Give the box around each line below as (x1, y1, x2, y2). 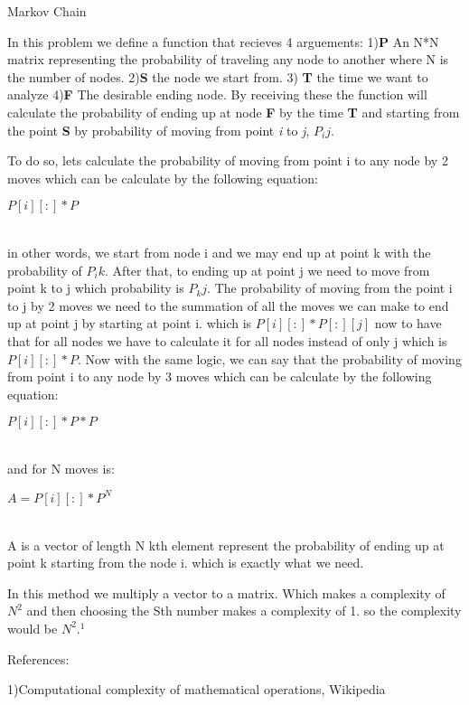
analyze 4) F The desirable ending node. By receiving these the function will (7, 85, 427, 104)
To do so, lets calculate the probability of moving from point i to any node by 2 (7, 151, 448, 170)
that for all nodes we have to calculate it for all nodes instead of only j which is (7, 331, 447, 350)
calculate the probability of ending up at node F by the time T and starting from (7, 102, 460, 121)
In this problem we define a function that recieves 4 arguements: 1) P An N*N (7, 32, 439, 51)
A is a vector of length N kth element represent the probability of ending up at (7, 535, 445, 554)
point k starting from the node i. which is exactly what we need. (7, 553, 364, 572)
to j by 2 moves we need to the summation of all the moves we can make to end (7, 296, 449, 315)
